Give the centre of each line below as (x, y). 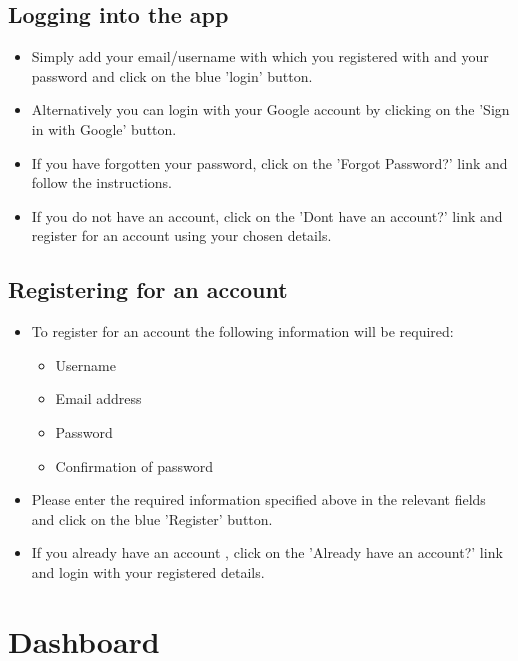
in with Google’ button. (104, 128)
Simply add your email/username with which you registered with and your (260, 56)
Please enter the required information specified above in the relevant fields (258, 499)
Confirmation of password (134, 465)
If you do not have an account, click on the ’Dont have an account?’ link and (267, 215)
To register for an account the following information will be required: (242, 331)
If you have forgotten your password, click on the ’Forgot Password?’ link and (269, 162)
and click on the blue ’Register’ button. (152, 518)
